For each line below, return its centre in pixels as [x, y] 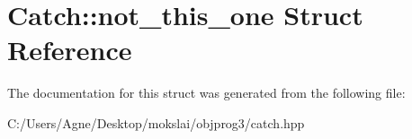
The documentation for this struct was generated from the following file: [206, 93]
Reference [70, 50]
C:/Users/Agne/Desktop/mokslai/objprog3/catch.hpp [156, 122]
